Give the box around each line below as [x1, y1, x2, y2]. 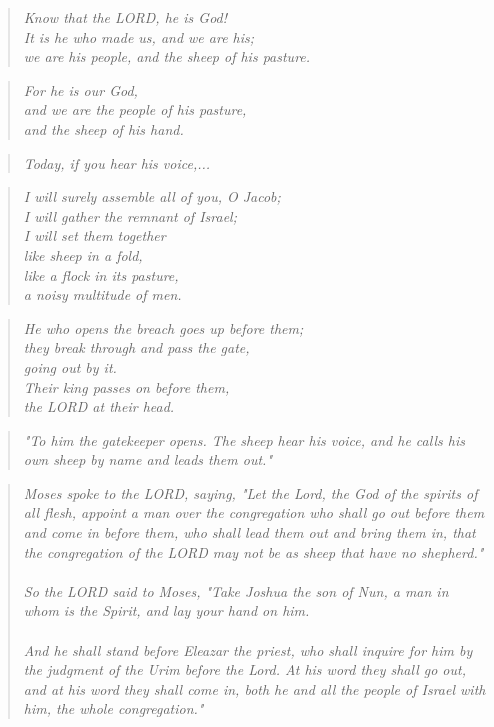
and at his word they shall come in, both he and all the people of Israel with [23, 678, 486, 699]
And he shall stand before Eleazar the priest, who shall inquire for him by [23, 639, 473, 660]
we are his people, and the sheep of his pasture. [23, 46, 311, 67]
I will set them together [23, 225, 166, 246]
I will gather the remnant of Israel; [23, 205, 237, 226]
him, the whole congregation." [23, 698, 204, 719]
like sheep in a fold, [23, 244, 143, 265]
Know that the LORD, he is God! [23, 7, 228, 27]
